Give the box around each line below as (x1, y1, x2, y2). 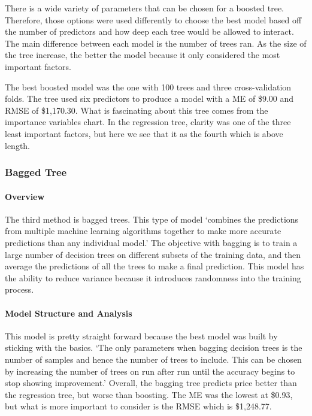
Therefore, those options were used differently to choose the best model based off (5, 13, 302, 26)
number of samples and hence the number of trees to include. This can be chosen (5, 353, 302, 365)
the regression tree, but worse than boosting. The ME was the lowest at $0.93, (5, 388, 293, 400)
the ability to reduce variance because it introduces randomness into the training (5, 271, 301, 284)
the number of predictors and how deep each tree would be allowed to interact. (5, 25, 294, 38)
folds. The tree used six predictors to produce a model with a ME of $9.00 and (5, 92, 294, 105)
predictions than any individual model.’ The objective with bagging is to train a (5, 236, 298, 248)
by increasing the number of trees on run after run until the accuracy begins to (5, 365, 295, 377)
